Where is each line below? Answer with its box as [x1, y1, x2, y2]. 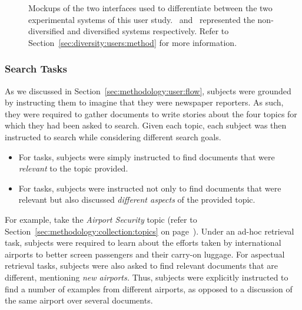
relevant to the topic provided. [18, 162, 128, 174]
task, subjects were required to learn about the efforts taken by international [5, 236, 281, 249]
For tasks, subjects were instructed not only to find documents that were [18, 182, 281, 194]
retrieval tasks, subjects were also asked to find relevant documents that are [5, 259, 278, 272]
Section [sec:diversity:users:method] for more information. [28, 36, 237, 48]
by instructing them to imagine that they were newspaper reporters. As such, [5, 96, 284, 108]
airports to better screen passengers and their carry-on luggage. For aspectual [5, 248, 285, 260]
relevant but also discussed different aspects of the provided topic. [18, 193, 255, 206]
